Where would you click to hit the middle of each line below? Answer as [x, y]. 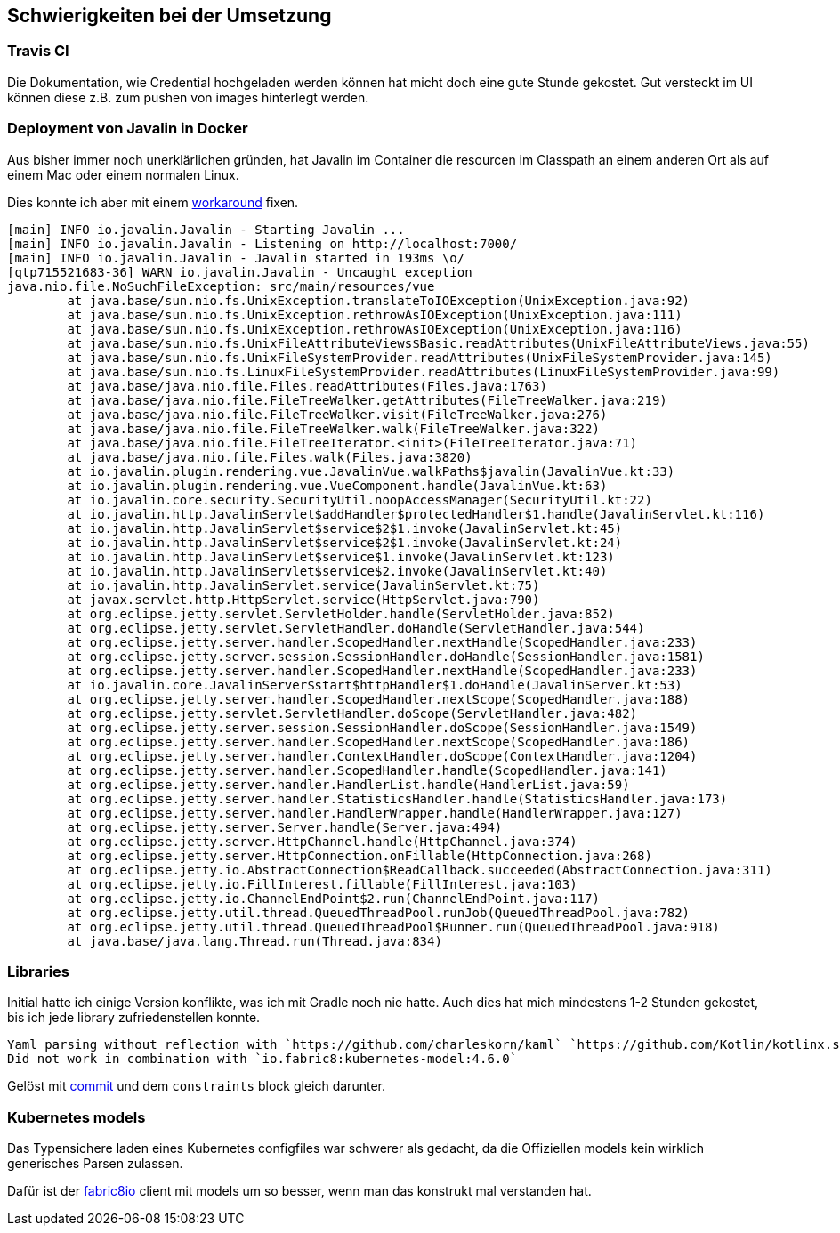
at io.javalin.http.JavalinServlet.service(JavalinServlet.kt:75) [303, 585]
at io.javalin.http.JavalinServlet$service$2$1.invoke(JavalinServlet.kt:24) [345, 542]
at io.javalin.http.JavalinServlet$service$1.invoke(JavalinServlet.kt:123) [341, 556]
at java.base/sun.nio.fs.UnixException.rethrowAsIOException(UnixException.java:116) [375, 329]
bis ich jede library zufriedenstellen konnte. [134, 1018]
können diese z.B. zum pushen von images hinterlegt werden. [188, 97]
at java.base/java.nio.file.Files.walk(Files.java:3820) [270, 457]
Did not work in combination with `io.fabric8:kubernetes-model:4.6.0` [262, 1059]
